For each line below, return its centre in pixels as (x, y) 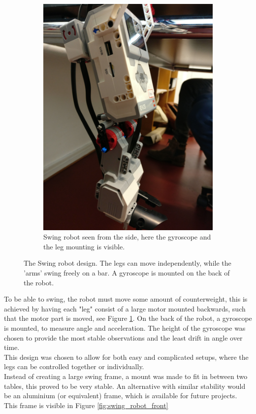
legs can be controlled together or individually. (74, 366)
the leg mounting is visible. (84, 246)
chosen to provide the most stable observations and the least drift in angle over (123, 337)
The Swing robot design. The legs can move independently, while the (128, 263)
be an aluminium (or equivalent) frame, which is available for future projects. (121, 396)
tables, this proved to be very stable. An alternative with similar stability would (125, 386)
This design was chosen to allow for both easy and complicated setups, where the (126, 357)
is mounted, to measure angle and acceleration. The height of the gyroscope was (125, 328)
